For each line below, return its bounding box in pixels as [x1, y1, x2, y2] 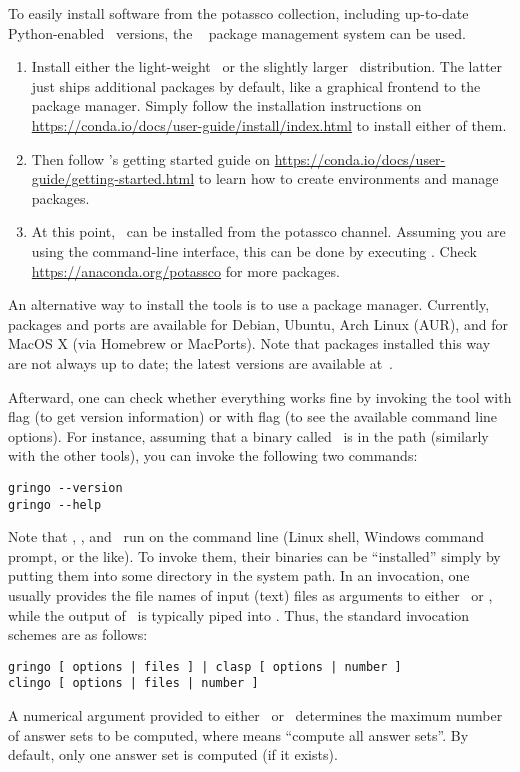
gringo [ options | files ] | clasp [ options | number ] [8, 659, 402, 674]
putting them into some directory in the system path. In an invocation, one [8, 565, 470, 586]
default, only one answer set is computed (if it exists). [8, 744, 338, 765]
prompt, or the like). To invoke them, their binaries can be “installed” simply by [8, 545, 501, 566]
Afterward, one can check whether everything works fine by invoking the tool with [8, 386, 512, 407]
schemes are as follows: [8, 624, 148, 645]
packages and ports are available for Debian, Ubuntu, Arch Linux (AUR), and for [8, 313, 508, 334]
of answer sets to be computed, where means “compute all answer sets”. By [8, 724, 469, 745]
